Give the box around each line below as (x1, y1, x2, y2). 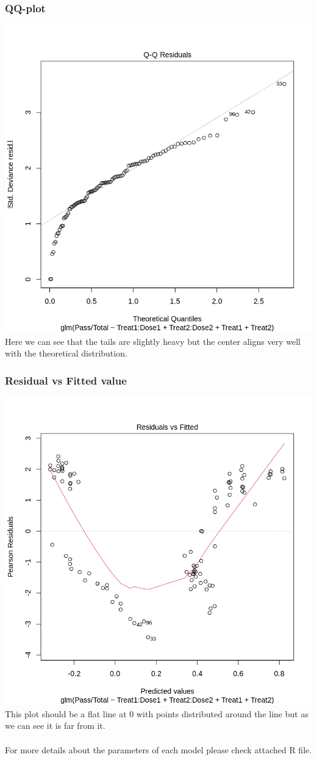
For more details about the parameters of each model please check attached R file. (5, 743, 312, 756)
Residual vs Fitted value (5, 372, 127, 388)
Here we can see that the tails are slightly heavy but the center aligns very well (5, 335, 301, 347)
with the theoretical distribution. (5, 347, 127, 360)
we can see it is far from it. (5, 719, 105, 732)
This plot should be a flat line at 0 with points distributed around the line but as (5, 707, 308, 720)
